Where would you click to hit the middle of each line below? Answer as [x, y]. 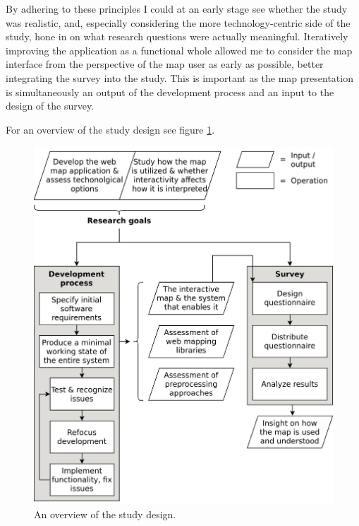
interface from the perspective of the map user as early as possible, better [165, 64]
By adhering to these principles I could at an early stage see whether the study [177, 8]
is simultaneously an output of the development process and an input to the [170, 92]
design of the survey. [50, 106]
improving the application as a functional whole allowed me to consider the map [179, 50]
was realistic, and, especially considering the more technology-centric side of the [178, 22]
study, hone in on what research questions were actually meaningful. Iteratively [177, 36]
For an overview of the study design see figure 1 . [110, 129]
